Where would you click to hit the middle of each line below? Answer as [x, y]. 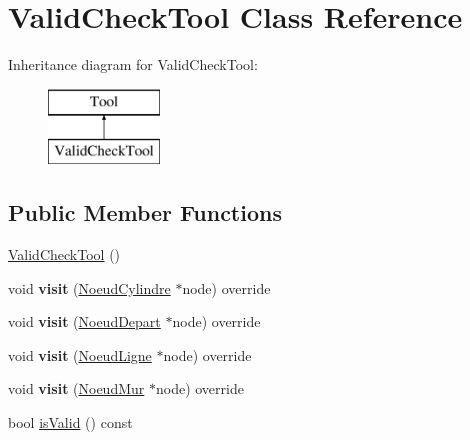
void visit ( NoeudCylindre [89, 287]
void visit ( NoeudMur [76, 388]
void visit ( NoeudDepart [84, 321]
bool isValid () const [70, 422]
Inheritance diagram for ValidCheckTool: [133, 64]
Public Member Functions [145, 212]
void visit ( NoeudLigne [80, 354]
